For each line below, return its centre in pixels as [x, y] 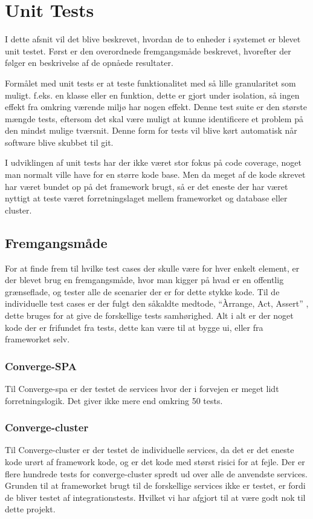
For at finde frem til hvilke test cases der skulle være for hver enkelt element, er [152, 268]
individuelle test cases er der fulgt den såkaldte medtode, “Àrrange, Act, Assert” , [157, 303]
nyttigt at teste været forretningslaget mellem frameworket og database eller [146, 198]
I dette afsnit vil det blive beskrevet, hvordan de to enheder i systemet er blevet [153, 39]
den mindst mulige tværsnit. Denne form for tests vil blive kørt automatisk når [151, 130]
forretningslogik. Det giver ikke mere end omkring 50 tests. [114, 400]
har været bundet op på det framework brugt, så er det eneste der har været [147, 186]
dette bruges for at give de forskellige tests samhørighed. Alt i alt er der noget [149, 315]
